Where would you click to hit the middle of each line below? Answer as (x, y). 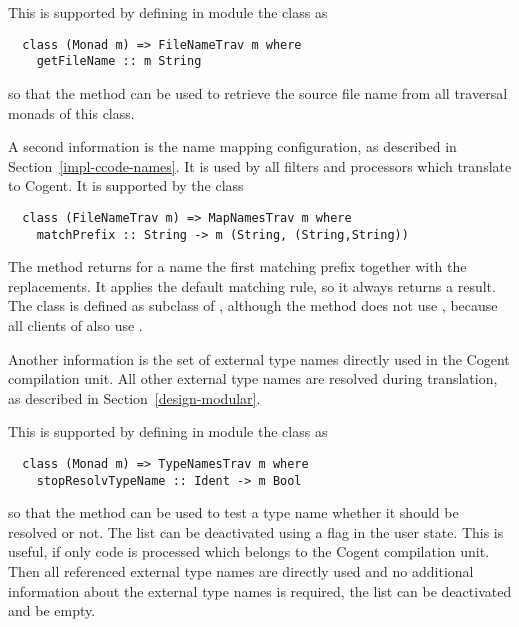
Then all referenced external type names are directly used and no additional (241, 571)
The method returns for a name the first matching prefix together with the (237, 266)
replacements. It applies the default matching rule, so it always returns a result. (252, 285)
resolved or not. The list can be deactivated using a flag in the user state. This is (256, 531)
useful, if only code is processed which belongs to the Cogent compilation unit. (249, 551)
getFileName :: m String (119, 61)
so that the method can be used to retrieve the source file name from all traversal (258, 92)
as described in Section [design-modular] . (134, 397)
